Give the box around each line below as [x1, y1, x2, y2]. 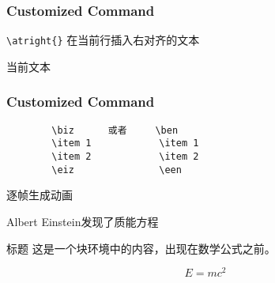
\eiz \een [51, 164, 182, 175]
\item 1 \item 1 [51, 138, 199, 149]
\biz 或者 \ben [51, 124, 179, 136]
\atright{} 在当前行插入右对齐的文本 [6, 32, 200, 48]
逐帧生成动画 [6, 187, 73, 203]
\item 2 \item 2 [51, 151, 199, 162]
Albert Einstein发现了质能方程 [6, 213, 159, 229]
